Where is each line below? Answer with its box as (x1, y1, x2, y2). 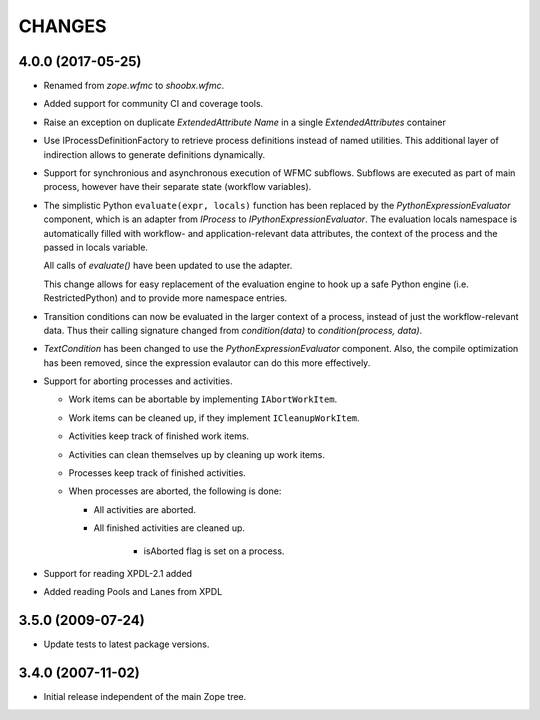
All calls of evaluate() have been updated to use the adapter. (43, 260, 293, 272)
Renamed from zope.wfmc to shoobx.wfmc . (43, 80, 225, 92)
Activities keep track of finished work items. (68, 430, 250, 442)
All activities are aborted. (93, 503, 197, 515)
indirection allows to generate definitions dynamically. (43, 148, 265, 160)
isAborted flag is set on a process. (143, 545, 285, 557)
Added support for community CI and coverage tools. (43, 98, 264, 110)
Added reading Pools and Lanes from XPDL (43, 586, 223, 598)
